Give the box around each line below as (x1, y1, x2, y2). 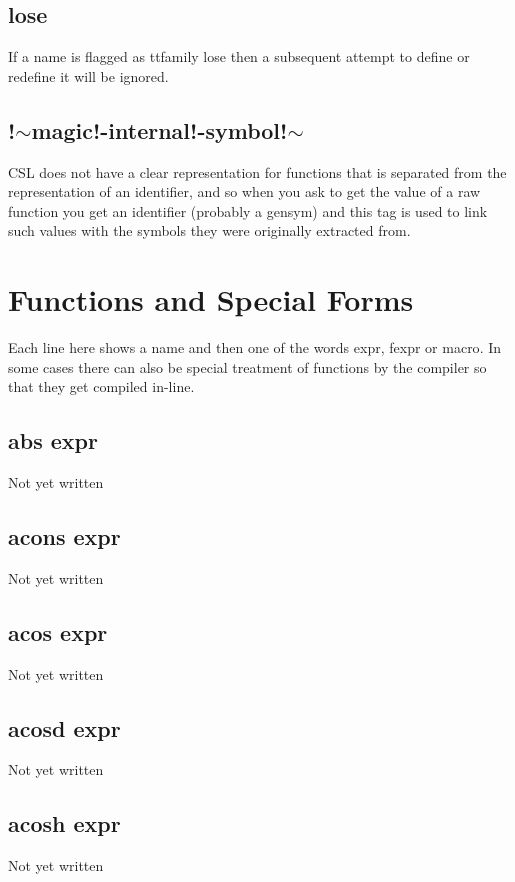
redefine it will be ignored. (8, 65, 169, 86)
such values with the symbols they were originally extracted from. (8, 220, 411, 241)
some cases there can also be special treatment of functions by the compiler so (8, 356, 487, 377)
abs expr (8, 425, 98, 456)
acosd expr (8, 712, 121, 743)
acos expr (8, 616, 108, 647)
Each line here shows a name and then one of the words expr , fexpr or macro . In (8, 337, 502, 358)
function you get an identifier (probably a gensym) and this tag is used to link (8, 200, 488, 221)
